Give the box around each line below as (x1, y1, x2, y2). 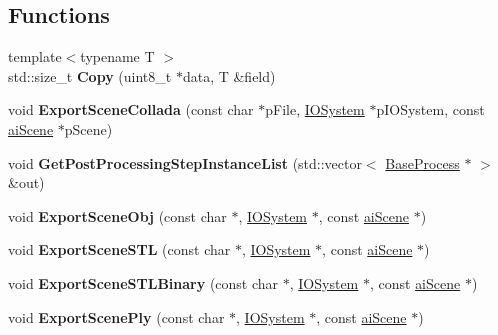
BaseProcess (385, 152, 460, 173)
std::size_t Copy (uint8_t (8, 65, 172, 86)
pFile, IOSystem (265, 99, 365, 120)
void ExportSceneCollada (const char (8, 99, 254, 120)
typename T (80, 46, 155, 67)
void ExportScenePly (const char (8, 306, 225, 327)
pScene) (64, 118, 113, 139)
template (8, 46, 62, 67)
